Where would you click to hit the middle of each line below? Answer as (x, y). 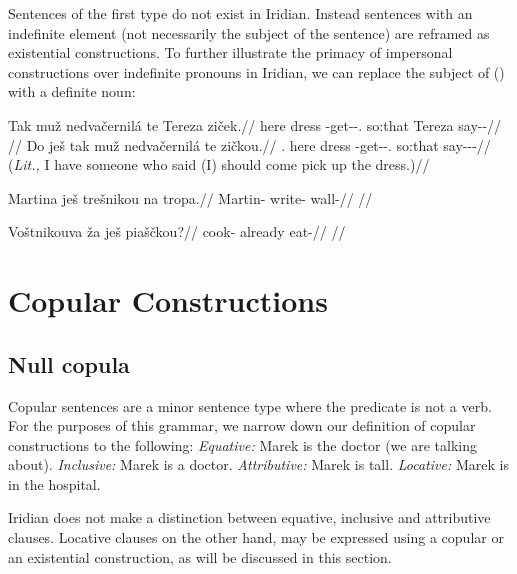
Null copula (69, 363)
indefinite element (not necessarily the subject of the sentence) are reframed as (249, 32)
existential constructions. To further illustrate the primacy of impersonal (230, 52)
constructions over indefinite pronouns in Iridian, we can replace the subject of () (256, 71)
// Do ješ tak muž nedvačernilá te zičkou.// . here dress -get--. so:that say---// (249, 144)
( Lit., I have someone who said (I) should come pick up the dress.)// (219, 164)
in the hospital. (54, 483)
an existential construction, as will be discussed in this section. (200, 556)
